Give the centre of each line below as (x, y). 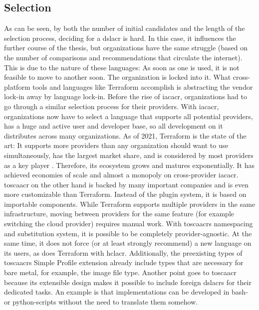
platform (17, 86)
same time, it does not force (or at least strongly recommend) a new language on (128, 243)
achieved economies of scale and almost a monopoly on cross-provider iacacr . (121, 175)
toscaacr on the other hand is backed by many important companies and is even (127, 184)
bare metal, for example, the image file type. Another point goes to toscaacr (120, 272)
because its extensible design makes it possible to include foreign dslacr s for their (128, 282)
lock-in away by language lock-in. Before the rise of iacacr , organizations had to (126, 96)
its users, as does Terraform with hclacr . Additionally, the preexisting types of (123, 252)
